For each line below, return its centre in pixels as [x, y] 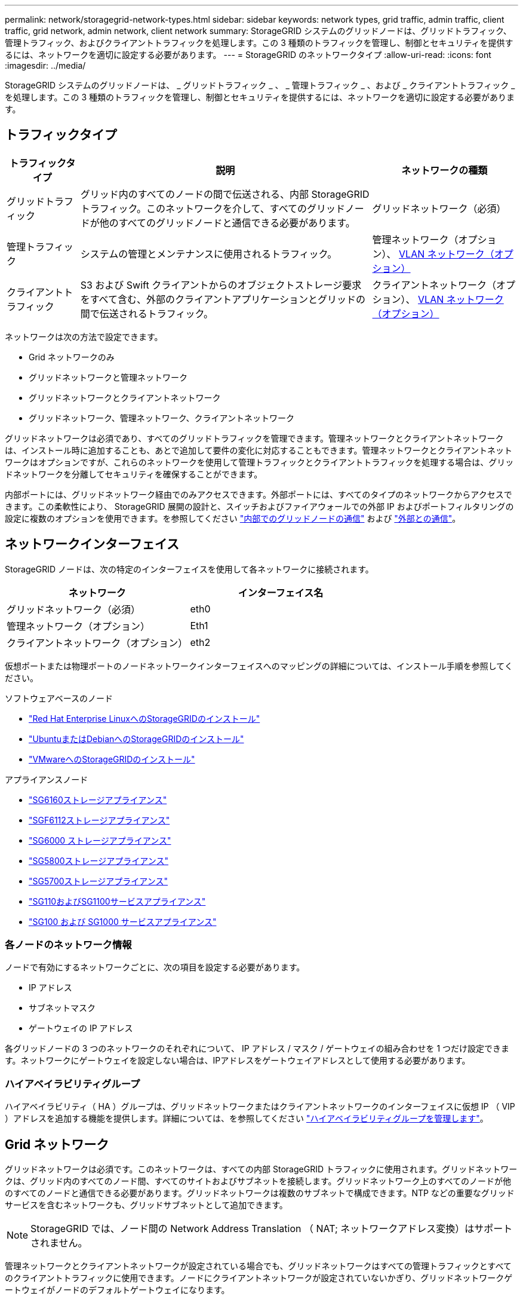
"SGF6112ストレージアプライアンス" [99, 820]
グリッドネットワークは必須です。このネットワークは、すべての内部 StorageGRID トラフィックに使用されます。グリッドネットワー [261, 1169]
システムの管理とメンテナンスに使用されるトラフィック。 [209, 254]
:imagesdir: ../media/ [45, 65]
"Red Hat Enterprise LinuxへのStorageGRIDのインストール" [144, 718]
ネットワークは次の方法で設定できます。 [84, 336]
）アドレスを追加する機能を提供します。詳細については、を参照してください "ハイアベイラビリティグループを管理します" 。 [247, 1119]
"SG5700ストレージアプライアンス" [99, 881]
